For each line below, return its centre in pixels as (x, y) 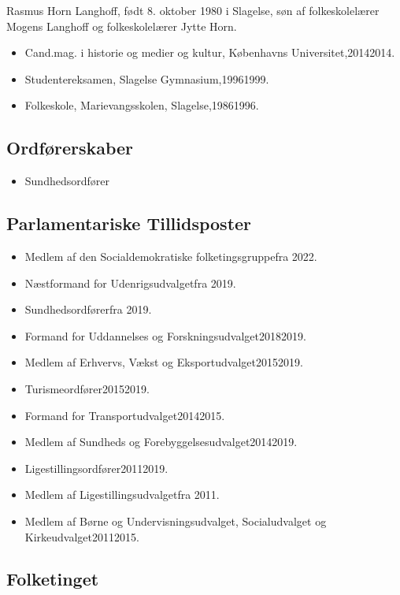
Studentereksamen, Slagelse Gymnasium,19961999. (147, 78)
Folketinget (53, 579)
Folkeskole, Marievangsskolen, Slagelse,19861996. (142, 105)
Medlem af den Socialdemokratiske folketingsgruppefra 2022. (171, 256)
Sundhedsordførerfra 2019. (88, 309)
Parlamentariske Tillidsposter (129, 223)
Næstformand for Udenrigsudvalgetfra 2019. (130, 283)
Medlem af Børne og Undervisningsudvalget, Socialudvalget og (176, 521)
